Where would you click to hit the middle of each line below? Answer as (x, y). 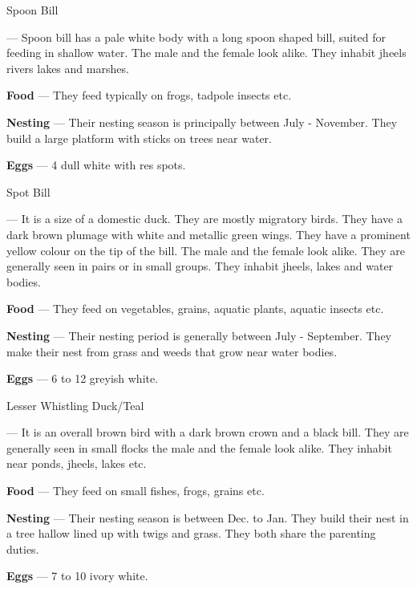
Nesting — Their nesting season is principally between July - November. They (202, 122)
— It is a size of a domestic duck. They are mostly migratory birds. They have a (204, 219)
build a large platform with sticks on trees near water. (139, 138)
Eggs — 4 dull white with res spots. (96, 165)
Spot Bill (28, 191)
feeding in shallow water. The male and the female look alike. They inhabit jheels (206, 53)
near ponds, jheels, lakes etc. (77, 463)
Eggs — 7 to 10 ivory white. (77, 576)
